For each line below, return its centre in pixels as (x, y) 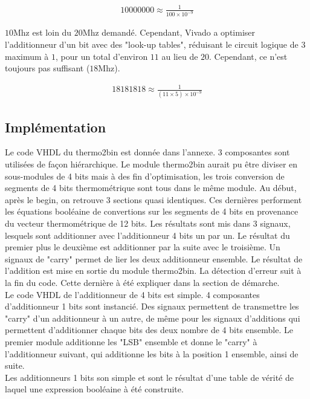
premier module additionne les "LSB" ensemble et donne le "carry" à (131, 341)
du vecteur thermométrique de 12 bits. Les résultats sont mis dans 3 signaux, (148, 223)
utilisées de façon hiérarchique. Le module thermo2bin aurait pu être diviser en (151, 164)
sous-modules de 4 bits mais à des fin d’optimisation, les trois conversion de (145, 176)
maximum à (27, 56)
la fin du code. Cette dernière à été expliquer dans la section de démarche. (142, 283)
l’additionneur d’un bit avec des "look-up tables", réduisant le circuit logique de (152, 44)
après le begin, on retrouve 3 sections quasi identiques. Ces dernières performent (153, 199)
